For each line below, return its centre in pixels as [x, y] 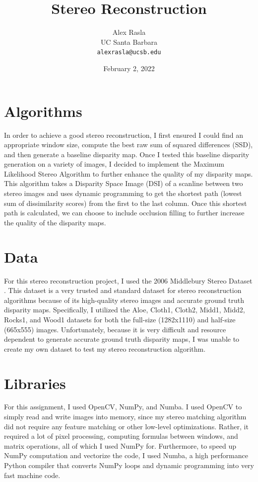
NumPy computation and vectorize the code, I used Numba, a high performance [126, 455]
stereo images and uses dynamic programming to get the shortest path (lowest [123, 193]
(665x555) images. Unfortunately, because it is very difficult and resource [115, 329]
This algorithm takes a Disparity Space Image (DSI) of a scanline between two [124, 183]
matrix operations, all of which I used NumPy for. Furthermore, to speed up [120, 445]
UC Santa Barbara [129, 42]
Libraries [35, 383]
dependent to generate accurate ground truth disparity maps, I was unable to [122, 339]
